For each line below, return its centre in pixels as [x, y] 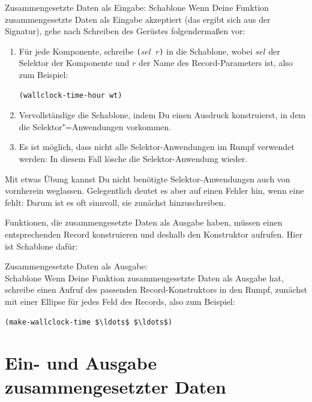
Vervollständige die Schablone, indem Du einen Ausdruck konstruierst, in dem [162, 115]
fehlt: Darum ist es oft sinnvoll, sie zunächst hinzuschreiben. [115, 202]
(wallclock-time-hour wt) [70, 95]
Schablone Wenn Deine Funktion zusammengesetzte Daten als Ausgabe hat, [144, 277]
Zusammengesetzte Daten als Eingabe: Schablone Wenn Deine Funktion [137, 7]
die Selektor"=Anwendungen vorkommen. [95, 126]
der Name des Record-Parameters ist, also [216, 63]
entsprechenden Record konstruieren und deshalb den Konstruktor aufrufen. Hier [154, 234]
